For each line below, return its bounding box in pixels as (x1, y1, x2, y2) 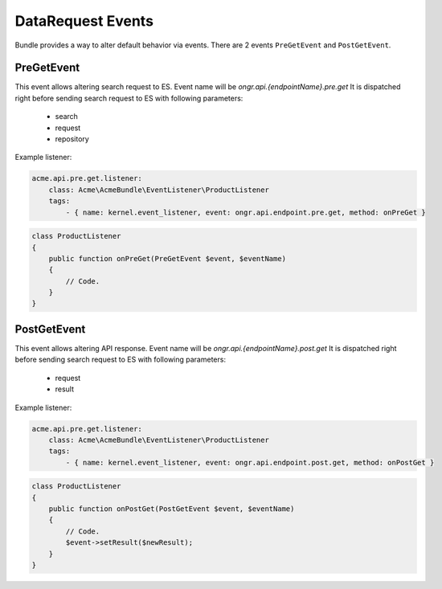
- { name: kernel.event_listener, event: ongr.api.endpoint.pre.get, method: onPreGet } (65, 207, 426, 217)
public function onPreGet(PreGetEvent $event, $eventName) (48, 254, 287, 263)
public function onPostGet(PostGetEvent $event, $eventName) (48, 505, 295, 513)
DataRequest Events (14, 12, 154, 30)
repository (55, 134, 90, 144)
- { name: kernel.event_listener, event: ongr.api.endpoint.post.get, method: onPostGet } (65, 458, 435, 467)
